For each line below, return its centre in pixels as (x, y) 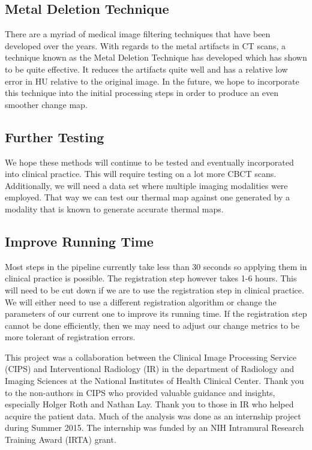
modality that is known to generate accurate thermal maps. (114, 208)
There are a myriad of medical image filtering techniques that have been (138, 34)
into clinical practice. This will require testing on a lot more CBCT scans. (141, 174)
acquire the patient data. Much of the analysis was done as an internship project (153, 415)
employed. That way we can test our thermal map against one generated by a (148, 197)
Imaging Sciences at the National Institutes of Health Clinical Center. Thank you (154, 381)
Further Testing (55, 136)
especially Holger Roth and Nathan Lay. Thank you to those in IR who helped (149, 404)
